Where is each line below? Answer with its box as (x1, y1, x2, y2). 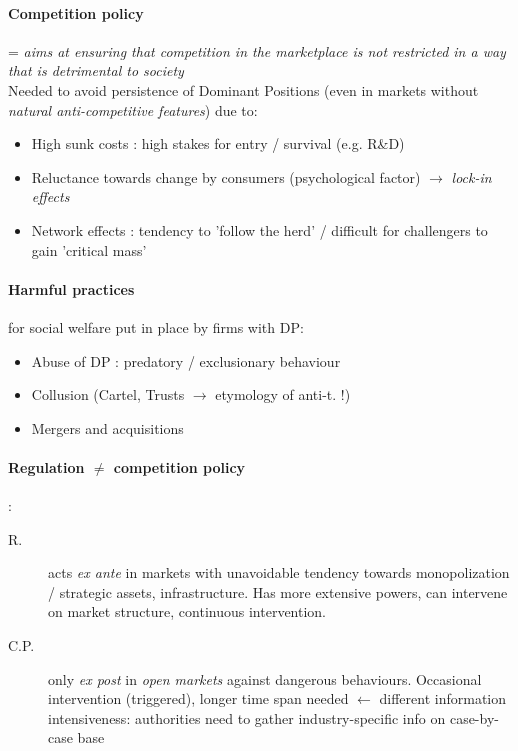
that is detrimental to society (8, 60, 184, 81)
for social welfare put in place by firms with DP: (8, 316, 304, 337)
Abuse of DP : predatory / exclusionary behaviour (31, 350, 341, 371)
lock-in (451, 166, 492, 187)
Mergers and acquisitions (31, 417, 184, 438)
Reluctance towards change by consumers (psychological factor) (31, 166, 421, 187)
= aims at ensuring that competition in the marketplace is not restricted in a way (8, 40, 506, 61)
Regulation (8, 456, 85, 477)
